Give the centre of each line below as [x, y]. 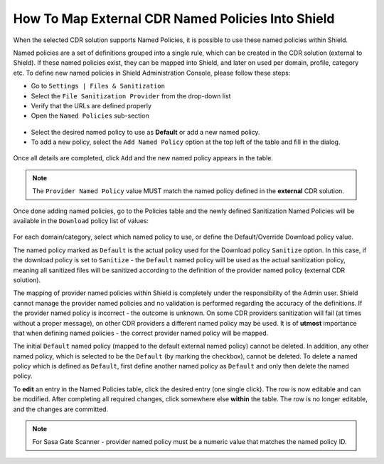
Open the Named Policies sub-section [90, 116]
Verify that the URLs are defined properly [91, 105]
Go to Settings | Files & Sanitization [98, 86]
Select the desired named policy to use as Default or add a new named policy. [145, 132]
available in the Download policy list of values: [81, 221]
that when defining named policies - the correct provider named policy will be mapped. [141, 333]
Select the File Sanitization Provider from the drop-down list [131, 96]
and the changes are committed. [61, 409]
